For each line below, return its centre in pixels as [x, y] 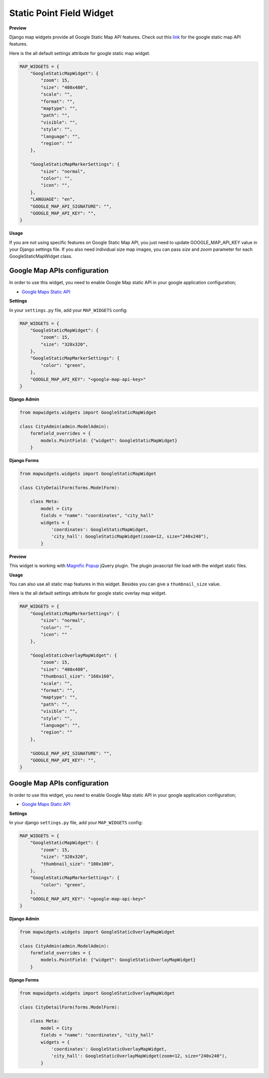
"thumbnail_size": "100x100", [77, 864]
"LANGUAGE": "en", [53, 199]
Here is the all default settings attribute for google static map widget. [80, 53]
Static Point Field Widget [62, 13]
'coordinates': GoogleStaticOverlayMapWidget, [109, 1049]
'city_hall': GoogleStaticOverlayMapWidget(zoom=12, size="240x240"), [139, 1056]
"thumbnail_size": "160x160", [77, 676]
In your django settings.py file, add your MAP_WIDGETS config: [76, 823]
